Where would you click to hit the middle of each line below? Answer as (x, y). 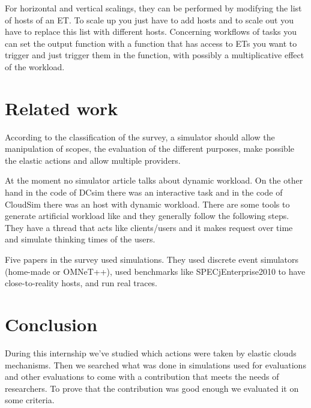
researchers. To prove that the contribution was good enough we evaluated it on (152, 388)
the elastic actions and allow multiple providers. (93, 160)
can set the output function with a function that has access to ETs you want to (151, 43)
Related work (62, 108)
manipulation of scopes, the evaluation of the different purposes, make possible (149, 148)
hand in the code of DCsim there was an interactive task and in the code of (144, 192)
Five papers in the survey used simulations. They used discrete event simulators (152, 259)
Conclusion (51, 324)
